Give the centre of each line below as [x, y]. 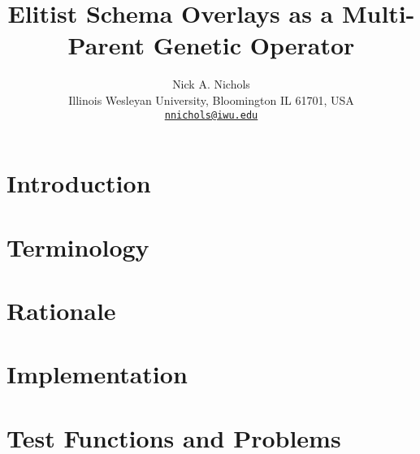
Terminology [78, 246]
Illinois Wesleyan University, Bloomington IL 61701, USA [211, 99]
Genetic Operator [254, 45]
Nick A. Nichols [211, 84]
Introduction [79, 183]
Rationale [61, 310]
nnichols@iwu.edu [211, 115]
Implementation [97, 374]
